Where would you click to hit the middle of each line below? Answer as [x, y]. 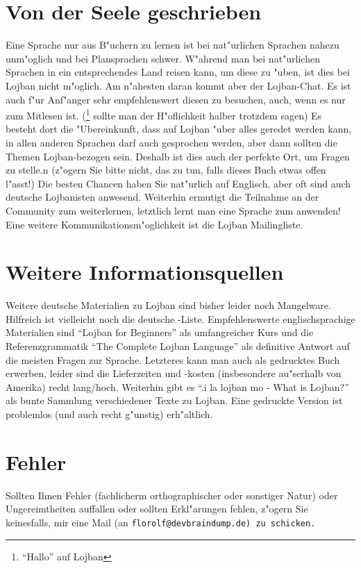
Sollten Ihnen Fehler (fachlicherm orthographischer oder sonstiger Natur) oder [172, 495]
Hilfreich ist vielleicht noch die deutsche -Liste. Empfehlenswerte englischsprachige [180, 318]
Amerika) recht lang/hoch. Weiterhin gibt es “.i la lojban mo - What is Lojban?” [177, 386]
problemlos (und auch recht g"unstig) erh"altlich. [109, 414]
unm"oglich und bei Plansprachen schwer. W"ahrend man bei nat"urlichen [163, 58]
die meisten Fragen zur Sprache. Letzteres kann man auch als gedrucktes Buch [173, 359]
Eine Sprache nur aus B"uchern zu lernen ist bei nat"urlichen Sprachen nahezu [173, 45]
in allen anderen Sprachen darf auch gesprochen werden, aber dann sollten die [171, 142]
